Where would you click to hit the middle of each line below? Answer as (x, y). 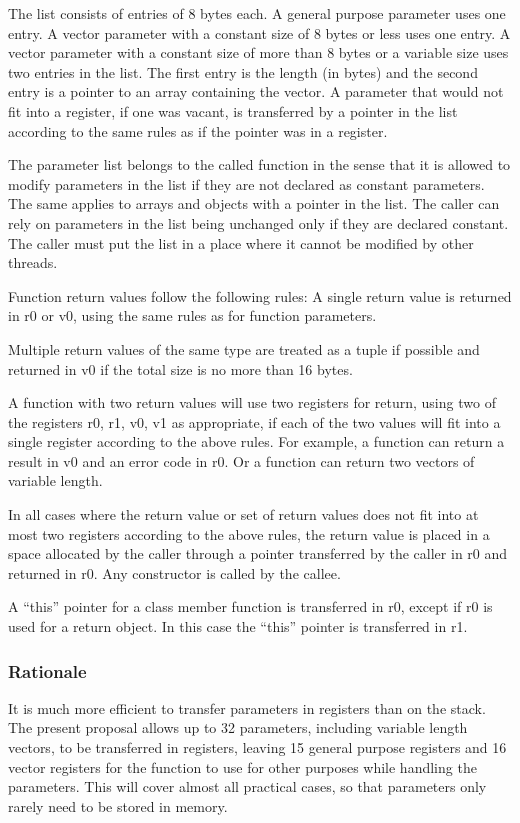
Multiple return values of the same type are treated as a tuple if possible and (244, 348)
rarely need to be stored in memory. (118, 805)
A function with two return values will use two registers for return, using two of (252, 402)
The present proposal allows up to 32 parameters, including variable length (238, 727)
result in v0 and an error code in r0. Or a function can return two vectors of (241, 460)
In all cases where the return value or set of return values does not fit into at (243, 514)
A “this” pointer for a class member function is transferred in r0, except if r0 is (250, 606)
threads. (33, 262)
